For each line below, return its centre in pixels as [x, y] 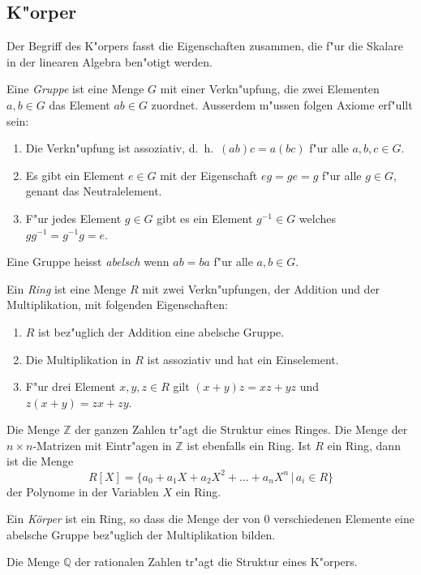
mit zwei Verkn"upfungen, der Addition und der [261, 288]
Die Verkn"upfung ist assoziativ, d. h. [120, 148]
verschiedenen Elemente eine [344, 519]
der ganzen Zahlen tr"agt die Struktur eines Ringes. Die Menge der [241, 429]
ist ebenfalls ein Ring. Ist [249, 445]
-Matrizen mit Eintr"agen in [102, 445]
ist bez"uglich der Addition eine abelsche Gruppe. [161, 331]
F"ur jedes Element [73, 218]
